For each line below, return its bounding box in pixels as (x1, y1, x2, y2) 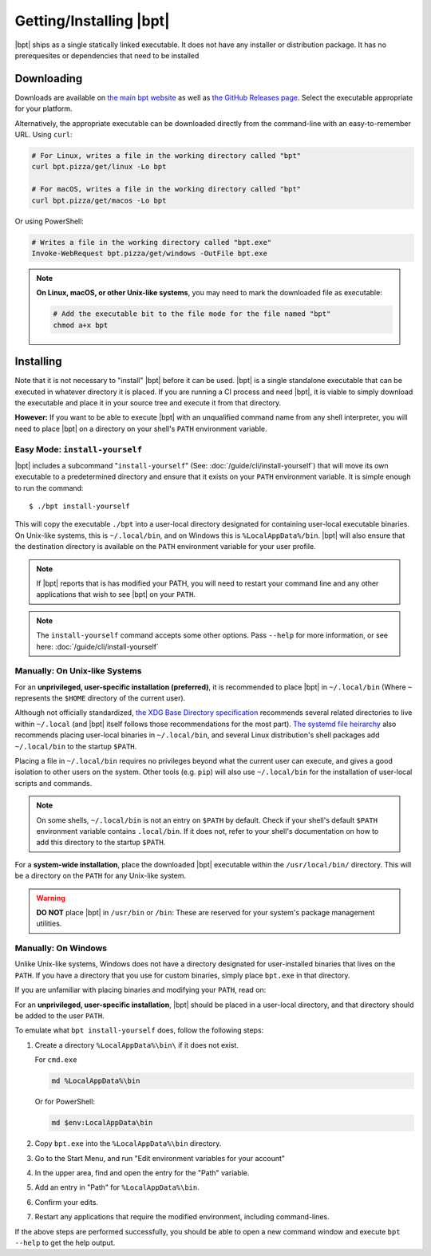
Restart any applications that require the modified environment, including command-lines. (34, 1212, 330, 1222)
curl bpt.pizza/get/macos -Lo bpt (31, 196, 167, 205)
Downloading (14, 72, 83, 85)
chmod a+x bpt (53, 320, 109, 330)
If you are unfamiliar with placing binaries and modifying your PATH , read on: (14, 985, 267, 995)
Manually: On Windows (14, 942, 108, 954)
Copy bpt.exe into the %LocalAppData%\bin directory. (34, 1139, 222, 1148)
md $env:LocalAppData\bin (51, 1118, 153, 1128)
